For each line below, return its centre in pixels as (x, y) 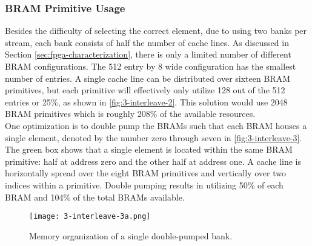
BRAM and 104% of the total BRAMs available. (95, 197)
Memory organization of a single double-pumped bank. (131, 235)
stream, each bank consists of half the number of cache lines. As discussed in (147, 42)
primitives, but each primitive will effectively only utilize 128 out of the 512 (145, 90)
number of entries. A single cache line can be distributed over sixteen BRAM (148, 78)
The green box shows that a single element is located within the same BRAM (149, 149)
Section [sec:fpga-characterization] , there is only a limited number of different (148, 54)
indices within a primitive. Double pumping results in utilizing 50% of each (144, 184)
